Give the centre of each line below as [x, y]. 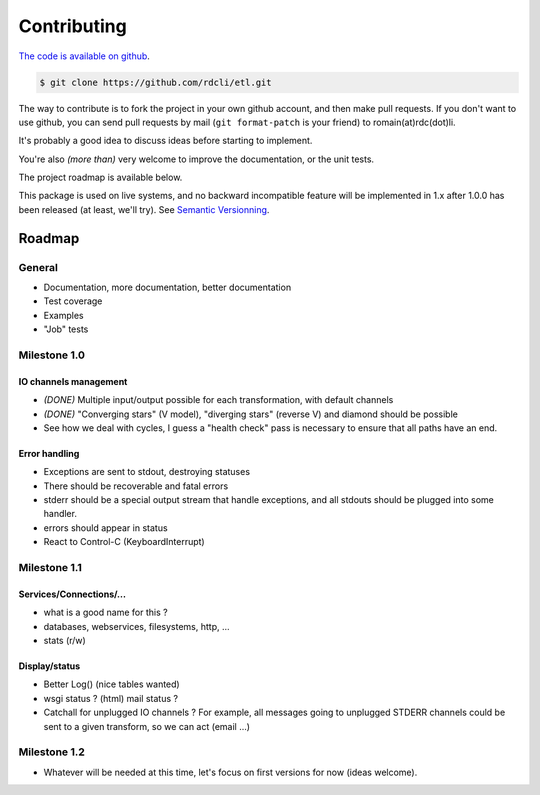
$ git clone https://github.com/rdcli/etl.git [155, 82]
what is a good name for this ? [106, 612]
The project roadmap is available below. [100, 177]
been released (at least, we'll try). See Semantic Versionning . [144, 209]
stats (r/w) [65, 640]
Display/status [49, 666]
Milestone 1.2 [51, 752]
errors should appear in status [106, 527]
